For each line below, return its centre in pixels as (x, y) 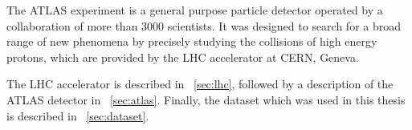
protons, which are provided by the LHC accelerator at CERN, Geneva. (183, 57)
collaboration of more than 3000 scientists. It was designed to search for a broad (204, 25)
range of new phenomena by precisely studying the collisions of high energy (192, 41)
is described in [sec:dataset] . (78, 115)
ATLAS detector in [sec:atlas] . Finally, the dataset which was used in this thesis (206, 99)
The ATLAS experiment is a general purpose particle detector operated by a (195, 10)
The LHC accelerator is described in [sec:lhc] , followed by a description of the (200, 84)
